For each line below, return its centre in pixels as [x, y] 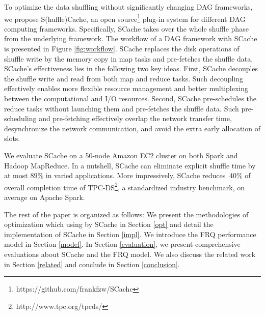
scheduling [20, 118]
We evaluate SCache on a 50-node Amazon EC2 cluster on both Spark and [121, 155]
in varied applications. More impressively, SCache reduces [136, 175]
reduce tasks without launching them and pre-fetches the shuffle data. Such [122, 108]
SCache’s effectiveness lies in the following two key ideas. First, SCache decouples [131, 68]
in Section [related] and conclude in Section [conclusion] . [92, 264]
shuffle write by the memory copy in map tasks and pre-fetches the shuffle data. [129, 58]
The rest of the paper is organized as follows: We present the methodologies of [126, 214]
